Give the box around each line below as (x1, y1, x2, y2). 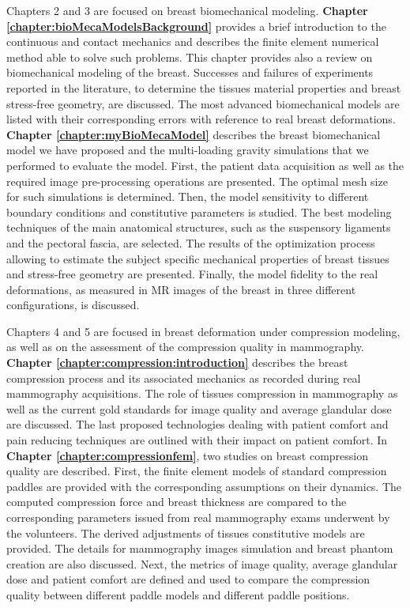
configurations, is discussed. (6, 296, 140, 313)
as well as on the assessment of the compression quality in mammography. (6, 338, 364, 355)
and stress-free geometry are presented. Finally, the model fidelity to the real (6, 266, 378, 282)
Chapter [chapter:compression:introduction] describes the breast (6, 354, 348, 371)
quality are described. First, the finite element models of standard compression (6, 463, 387, 479)
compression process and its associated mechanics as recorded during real (6, 369, 361, 386)
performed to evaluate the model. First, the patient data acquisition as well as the (6, 157, 404, 173)
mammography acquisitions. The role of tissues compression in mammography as (6, 385, 398, 402)
